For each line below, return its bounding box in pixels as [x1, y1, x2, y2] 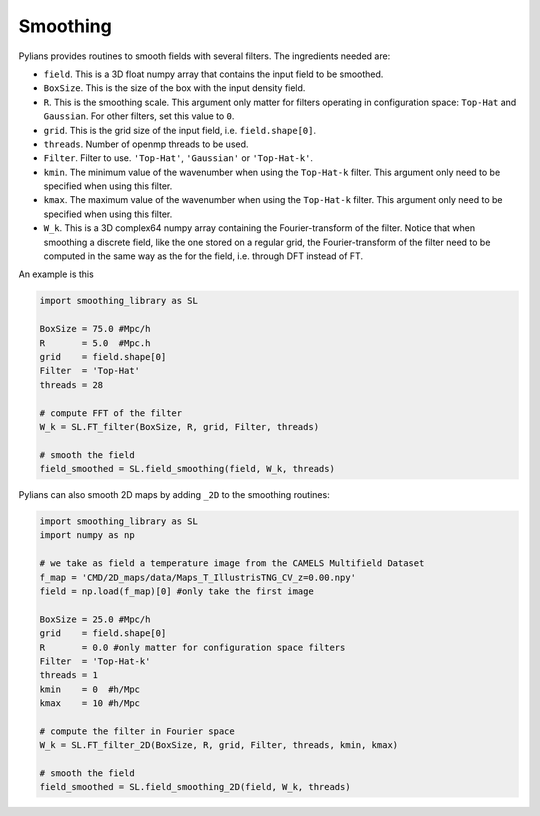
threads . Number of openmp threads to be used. [43, 138, 249, 150]
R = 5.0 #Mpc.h [39, 337, 151, 349]
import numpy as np [39, 530, 135, 541]
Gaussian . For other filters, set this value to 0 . [43, 110, 235, 122]
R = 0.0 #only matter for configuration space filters [39, 641, 346, 653]
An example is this [18, 268, 94, 280]
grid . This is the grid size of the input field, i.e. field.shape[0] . [43, 124, 317, 136]
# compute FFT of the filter [39, 407, 183, 419]
